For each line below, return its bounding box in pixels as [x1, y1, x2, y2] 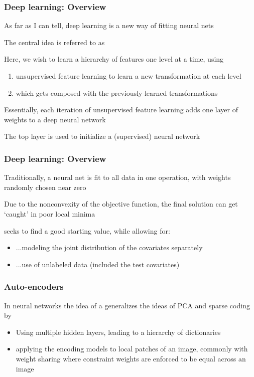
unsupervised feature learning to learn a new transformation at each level [16, 71, 241, 81]
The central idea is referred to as [4, 37, 105, 47]
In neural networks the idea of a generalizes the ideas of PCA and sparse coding [4, 300, 250, 310]
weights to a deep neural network [4, 114, 106, 124]
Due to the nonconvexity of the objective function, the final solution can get [4, 199, 238, 209]
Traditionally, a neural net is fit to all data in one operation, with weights [4, 172, 231, 182]
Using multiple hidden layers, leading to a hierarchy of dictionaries [16, 326, 221, 337]
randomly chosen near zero [4, 181, 86, 192]
